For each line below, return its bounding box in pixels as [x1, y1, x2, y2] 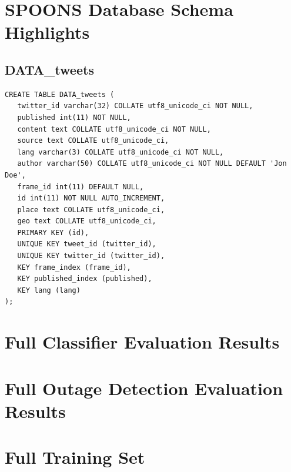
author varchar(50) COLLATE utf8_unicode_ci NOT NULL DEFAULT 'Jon [17, 159, 287, 168]
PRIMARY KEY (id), [17, 228, 89, 237]
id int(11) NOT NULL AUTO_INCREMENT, [17, 194, 165, 203]
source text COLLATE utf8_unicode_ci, [17, 136, 169, 145]
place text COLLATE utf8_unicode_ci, [17, 205, 165, 214]
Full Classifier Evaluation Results [5, 330, 280, 354]
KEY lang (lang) [17, 286, 81, 294]
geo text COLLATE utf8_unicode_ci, [17, 217, 156, 226]
